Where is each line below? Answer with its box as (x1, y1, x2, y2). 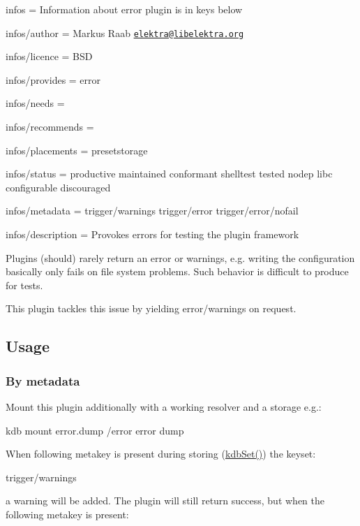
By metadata (6, 372, 80, 389)
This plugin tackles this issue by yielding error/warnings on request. (6, 301, 297, 316)
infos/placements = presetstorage (6, 143, 148, 157)
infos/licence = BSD (6, 49, 93, 64)
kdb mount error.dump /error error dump (6, 423, 184, 437)
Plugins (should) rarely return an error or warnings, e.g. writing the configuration (6, 250, 355, 265)
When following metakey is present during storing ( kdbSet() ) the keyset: (6, 446, 316, 461)
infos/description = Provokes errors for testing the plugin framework (6, 227, 299, 241)
